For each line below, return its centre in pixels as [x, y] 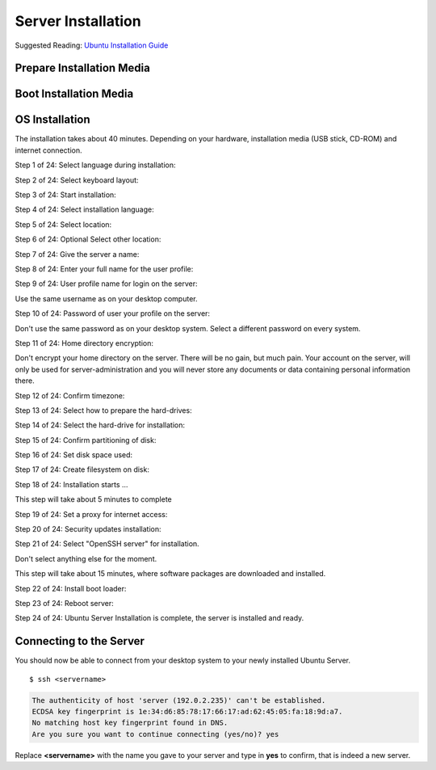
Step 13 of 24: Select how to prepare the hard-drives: [104, 410]
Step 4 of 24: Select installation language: [84, 209]
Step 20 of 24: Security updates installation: [88, 529]
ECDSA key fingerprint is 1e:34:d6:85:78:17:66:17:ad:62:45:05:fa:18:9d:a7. [187, 712]
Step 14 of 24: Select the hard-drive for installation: [100, 425]
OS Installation [52, 120]
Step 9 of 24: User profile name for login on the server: [106, 284]
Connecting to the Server [80, 641]
